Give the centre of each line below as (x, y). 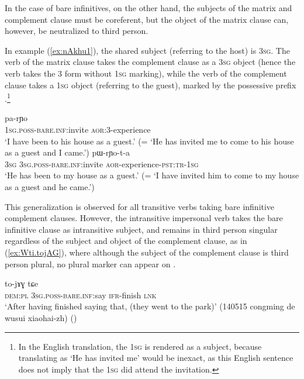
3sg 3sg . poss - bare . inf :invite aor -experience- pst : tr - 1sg (102, 163)
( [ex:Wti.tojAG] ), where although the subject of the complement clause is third (147, 252)
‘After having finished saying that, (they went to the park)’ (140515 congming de (150, 306)
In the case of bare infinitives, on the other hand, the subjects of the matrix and (148, 8)
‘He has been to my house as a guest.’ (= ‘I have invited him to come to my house (152, 175)
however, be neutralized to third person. (77, 31)
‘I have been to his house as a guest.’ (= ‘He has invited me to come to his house (149, 141)
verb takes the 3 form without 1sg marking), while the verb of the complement (146, 73)
